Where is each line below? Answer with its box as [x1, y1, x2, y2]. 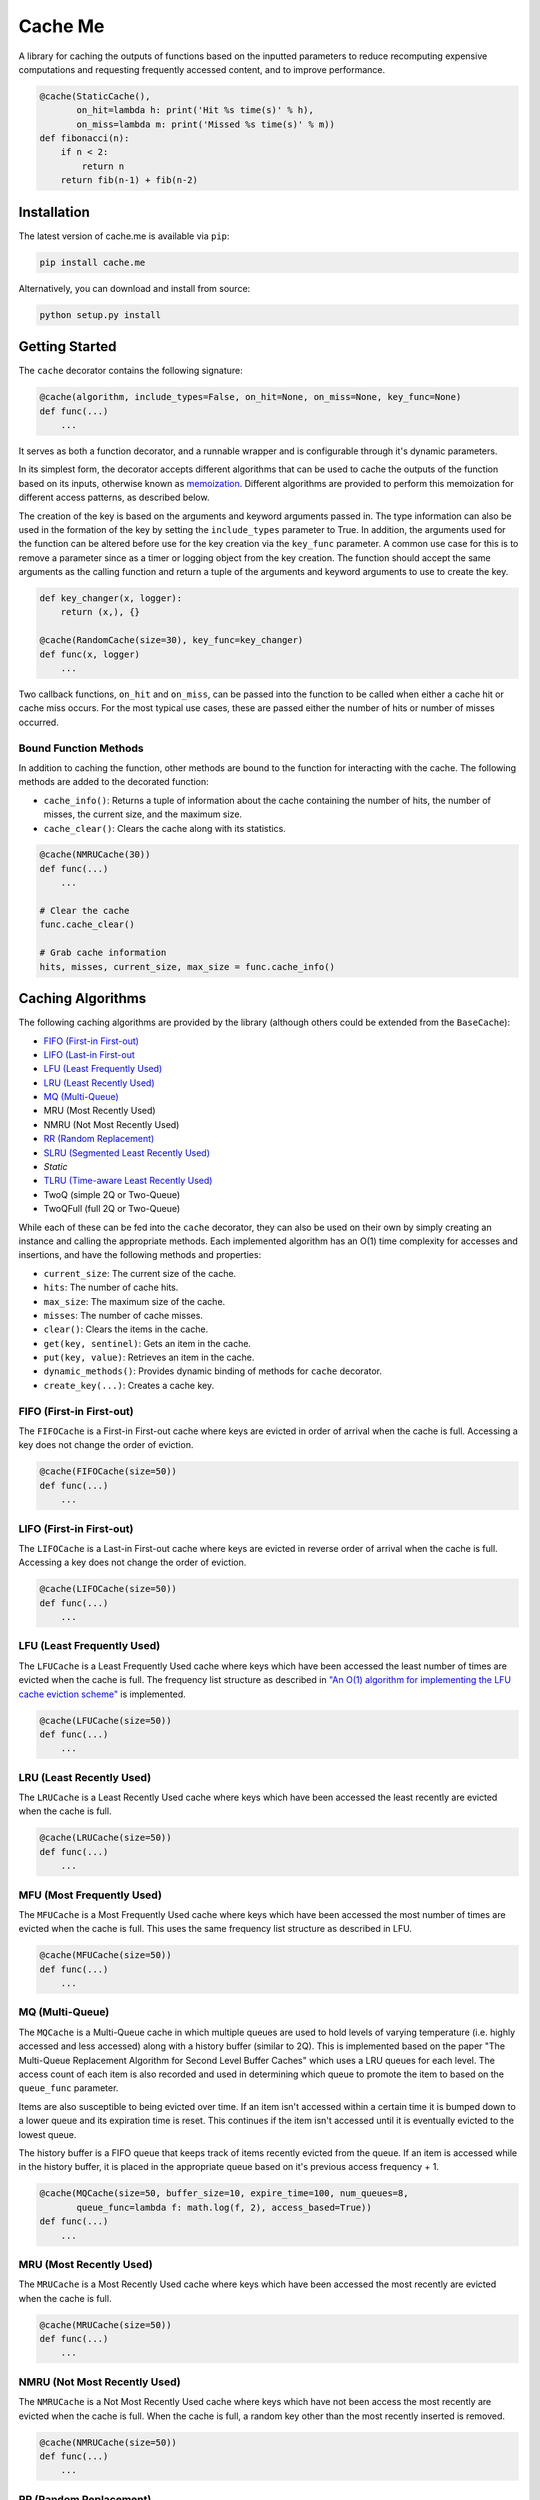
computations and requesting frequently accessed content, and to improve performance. [18, 63, 386, 75]
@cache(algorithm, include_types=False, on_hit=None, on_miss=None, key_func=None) [39, 391, 462, 403]
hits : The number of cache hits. [43, 1281, 179, 1294]
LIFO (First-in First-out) [18, 1521, 134, 1535]
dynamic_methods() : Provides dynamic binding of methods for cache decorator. [43, 1365, 383, 1377]
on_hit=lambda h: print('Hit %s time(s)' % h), [76, 105, 314, 116]
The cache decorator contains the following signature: [18, 365, 244, 377]
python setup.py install [39, 309, 162, 320]
